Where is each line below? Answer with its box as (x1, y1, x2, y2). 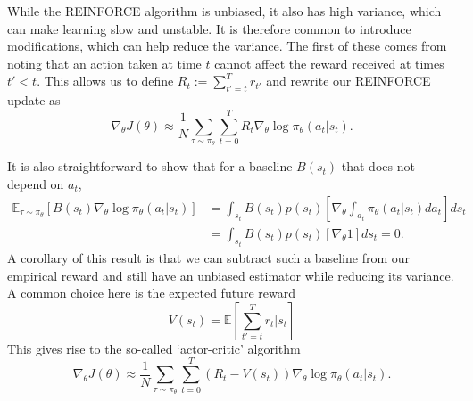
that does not (341, 157, 415, 176)
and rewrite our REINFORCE (266, 71, 431, 90)
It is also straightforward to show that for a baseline (7, 157, 293, 176)
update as (7, 91, 61, 110)
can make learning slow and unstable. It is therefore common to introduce (7, 19, 411, 37)
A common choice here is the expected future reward (7, 283, 295, 302)
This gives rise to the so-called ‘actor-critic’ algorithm (7, 339, 301, 357)
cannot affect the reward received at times (214, 53, 444, 72)
